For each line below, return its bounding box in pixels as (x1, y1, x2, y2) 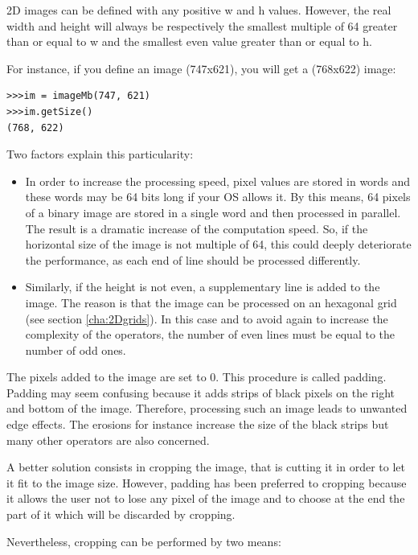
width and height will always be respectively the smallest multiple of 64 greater (6, 17, 398, 34)
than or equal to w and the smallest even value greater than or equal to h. (6, 33, 372, 50)
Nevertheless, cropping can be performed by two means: (6, 532, 281, 549)
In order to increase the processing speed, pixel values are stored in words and (25, 172, 411, 189)
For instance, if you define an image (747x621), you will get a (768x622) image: (6, 60, 396, 76)
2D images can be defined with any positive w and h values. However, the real (6, 2, 391, 18)
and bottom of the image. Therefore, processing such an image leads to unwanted (6, 400, 408, 417)
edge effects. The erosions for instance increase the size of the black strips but (6, 416, 389, 433)
